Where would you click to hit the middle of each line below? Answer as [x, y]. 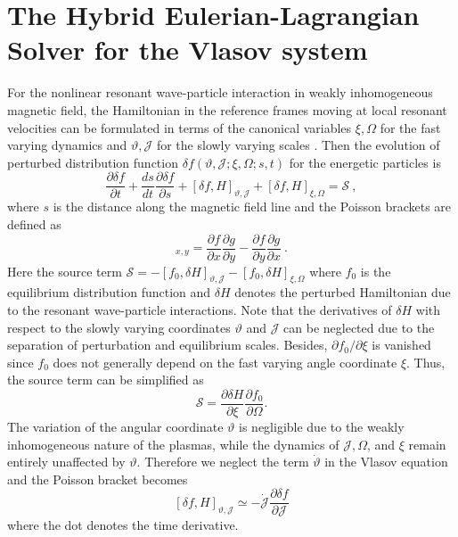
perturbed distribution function [93, 162]
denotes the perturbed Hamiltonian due [343, 292]
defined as [34, 223]
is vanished [401, 345]
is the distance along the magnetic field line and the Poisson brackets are [252, 207]
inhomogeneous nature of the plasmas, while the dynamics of [173, 444]
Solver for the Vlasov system [188, 50]
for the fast [410, 127]
